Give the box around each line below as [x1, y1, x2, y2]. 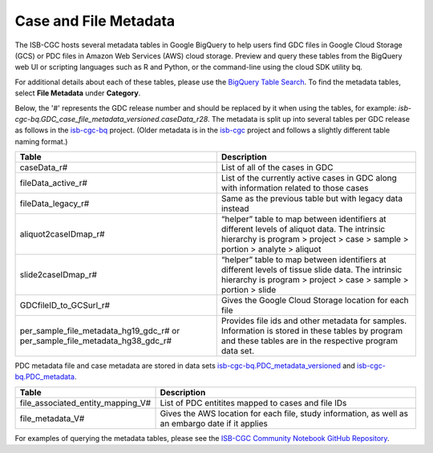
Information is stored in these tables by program [221, 326, 403, 337]
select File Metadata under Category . [14, 88, 141, 98]
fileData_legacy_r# [19, 198, 90, 209]
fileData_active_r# [19, 177, 88, 188]
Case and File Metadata [14, 12, 176, 30]
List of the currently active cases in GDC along [221, 172, 397, 184]
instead [221, 203, 249, 214]
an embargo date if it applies [160, 418, 268, 429]
